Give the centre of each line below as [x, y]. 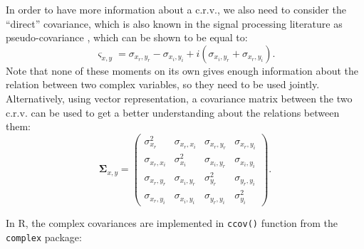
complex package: [44, 237]
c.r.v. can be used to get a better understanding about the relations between [173, 112]
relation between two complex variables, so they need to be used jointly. [163, 84]
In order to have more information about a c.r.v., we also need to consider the [176, 9]
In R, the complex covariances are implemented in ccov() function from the [172, 222]
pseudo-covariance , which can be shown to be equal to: [127, 37]
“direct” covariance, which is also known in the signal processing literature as [174, 23]
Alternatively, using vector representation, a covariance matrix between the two [179, 98]
